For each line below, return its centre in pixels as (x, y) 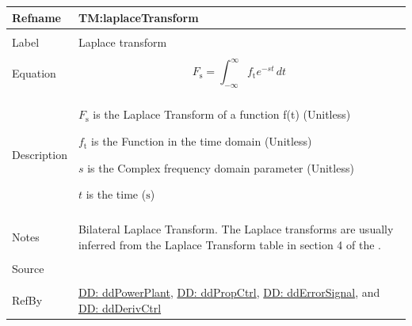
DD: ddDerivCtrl (120, 307)
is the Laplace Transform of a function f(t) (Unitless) (222, 114)
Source (28, 269)
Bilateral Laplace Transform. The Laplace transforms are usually (236, 229)
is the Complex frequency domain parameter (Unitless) (221, 167)
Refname (36, 17)
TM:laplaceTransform (138, 17)
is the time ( (116, 194)
